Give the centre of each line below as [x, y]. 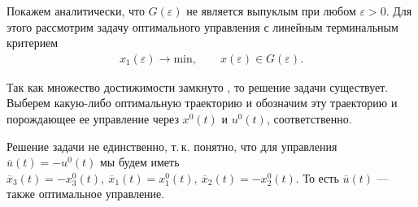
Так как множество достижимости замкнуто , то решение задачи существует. [198, 86]
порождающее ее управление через [93, 119]
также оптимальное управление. [86, 194]
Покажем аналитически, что [76, 11]
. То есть [317, 177]
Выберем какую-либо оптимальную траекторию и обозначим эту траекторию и [202, 103]
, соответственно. [309, 119]
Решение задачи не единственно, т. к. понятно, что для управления [172, 146]
